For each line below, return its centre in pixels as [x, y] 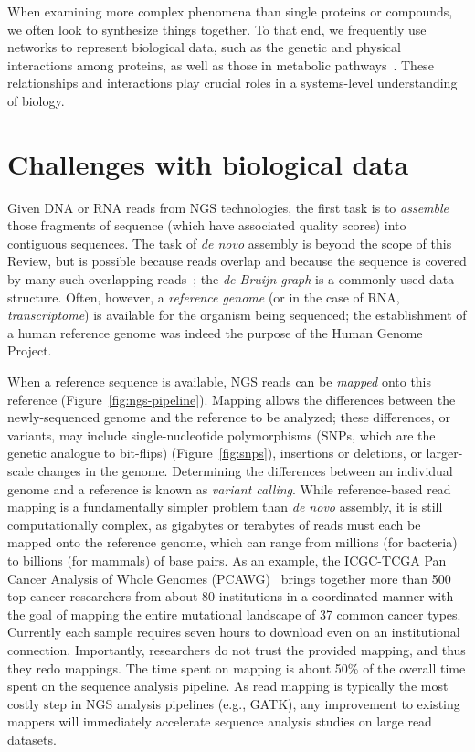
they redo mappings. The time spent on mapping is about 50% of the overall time [237, 667]
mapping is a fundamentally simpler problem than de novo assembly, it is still [225, 507]
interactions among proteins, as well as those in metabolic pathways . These [221, 64]
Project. [30, 350]
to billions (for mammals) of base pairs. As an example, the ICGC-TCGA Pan [227, 560]
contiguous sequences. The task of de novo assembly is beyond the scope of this [230, 243]
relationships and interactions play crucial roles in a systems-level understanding [232, 83]
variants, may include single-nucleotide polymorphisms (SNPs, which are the [222, 434]
